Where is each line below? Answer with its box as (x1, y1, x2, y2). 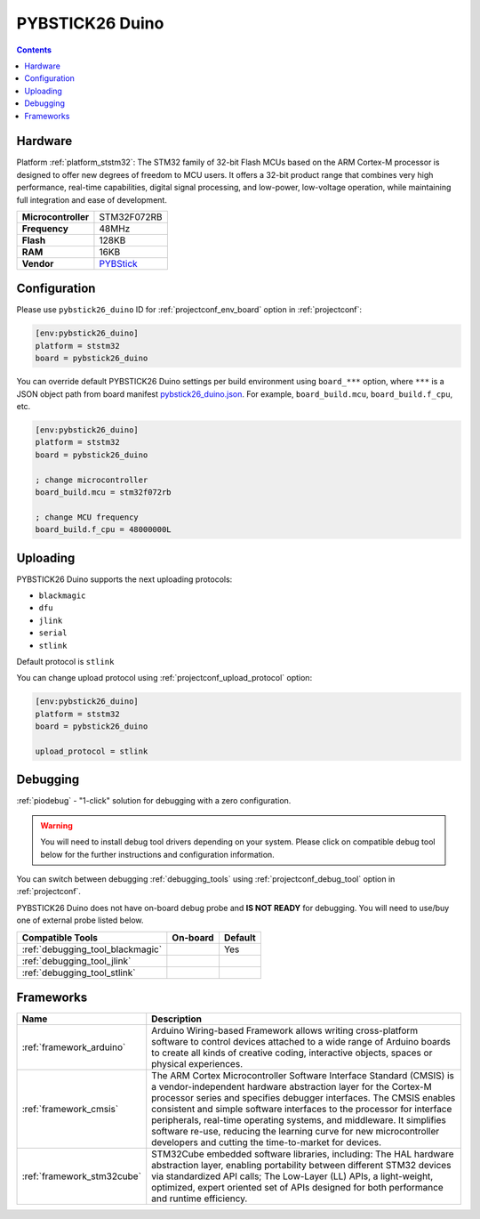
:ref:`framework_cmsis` (21, 1103, 119, 1116)
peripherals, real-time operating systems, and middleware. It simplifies (151, 1114, 446, 1126)
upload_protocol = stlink (35, 746, 148, 756)
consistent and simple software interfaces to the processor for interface (151, 1103, 452, 1116)
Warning (40, 819, 73, 831)
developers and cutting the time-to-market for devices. (151, 1136, 382, 1149)
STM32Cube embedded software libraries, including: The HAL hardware (151, 1148, 454, 1160)
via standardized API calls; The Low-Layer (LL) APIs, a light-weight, (151, 1170, 434, 1183)
